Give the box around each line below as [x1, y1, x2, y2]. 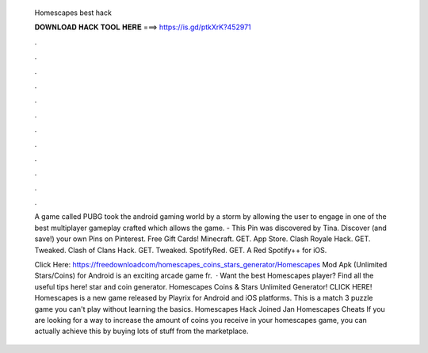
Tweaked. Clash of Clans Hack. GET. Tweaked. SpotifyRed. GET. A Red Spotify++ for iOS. [34, 245, 327, 255]
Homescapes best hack [34, 8, 113, 17]
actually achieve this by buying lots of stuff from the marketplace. [34, 326, 249, 336]
